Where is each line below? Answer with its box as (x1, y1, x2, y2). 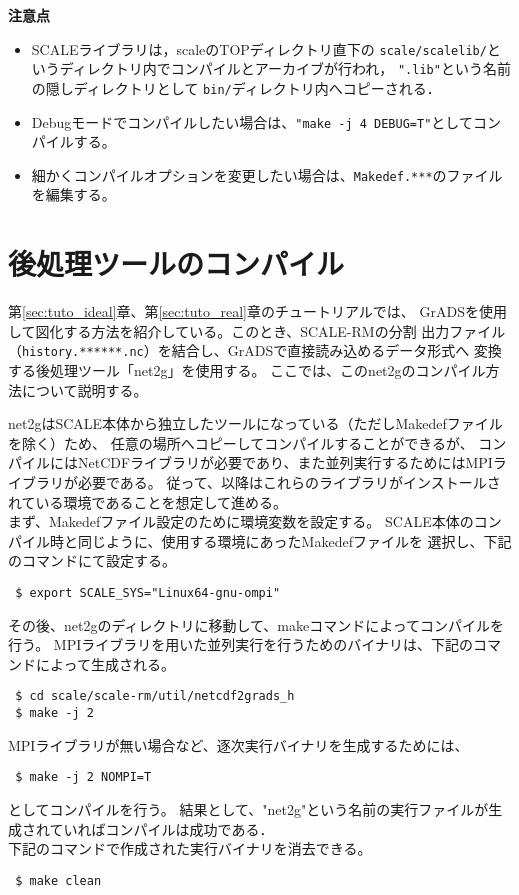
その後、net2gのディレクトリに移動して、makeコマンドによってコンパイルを (8, 614, 505, 635)
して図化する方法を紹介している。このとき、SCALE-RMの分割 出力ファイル (8, 320, 506, 341)
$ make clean (15, 873, 102, 888)
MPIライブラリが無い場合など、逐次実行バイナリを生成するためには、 (8, 734, 469, 755)
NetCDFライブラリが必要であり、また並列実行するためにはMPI (77, 452, 493, 473)
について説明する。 (21, 379, 148, 400)
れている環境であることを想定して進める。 (8, 491, 288, 512)
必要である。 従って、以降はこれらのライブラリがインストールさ (77, 472, 501, 492)
